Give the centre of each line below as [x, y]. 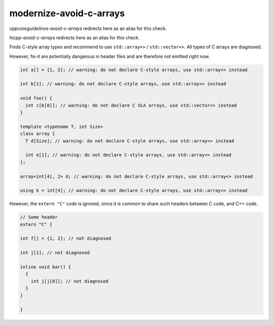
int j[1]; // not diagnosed [55, 253]
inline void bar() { [45, 267]
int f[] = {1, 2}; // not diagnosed [66, 238]
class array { [38, 134]
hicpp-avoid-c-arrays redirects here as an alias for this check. [75, 38]
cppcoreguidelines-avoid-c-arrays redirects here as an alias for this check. [88, 28]
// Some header [39, 217]
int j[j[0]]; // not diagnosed [70, 281]
